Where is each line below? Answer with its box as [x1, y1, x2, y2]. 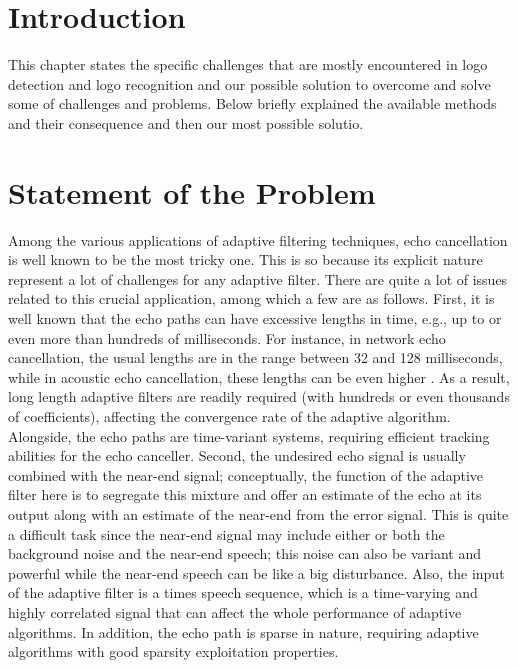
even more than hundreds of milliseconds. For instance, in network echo [8, 327, 446, 348]
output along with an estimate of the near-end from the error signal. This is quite [8, 503, 509, 524]
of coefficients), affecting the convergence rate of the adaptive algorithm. [8, 405, 451, 426]
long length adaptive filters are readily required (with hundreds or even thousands [8, 386, 510, 407]
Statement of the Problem [8, 171, 376, 212]
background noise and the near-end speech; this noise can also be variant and [8, 543, 482, 564]
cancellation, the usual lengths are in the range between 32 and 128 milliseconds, [8, 347, 503, 368]
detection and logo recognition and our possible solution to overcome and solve [8, 73, 491, 94]
